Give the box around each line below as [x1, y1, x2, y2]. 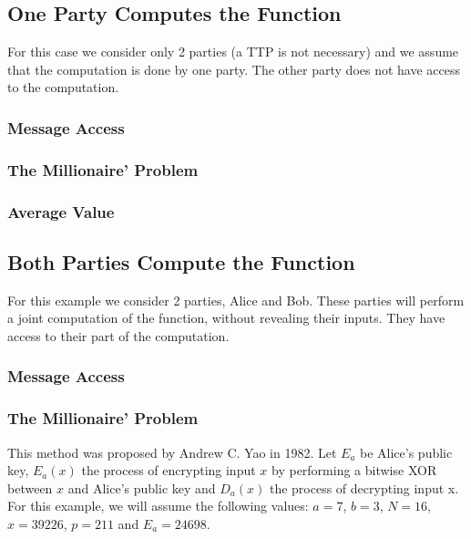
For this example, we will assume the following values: [7, 496, 309, 515]
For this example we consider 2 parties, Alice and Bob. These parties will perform [7, 290, 465, 309]
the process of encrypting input [81, 461, 256, 480]
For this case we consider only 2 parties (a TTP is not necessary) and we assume [7, 42, 459, 61]
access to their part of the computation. [7, 326, 230, 345]
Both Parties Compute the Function [7, 247, 355, 275]
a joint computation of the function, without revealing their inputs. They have [7, 308, 445, 327]
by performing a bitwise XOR [271, 461, 437, 480]
